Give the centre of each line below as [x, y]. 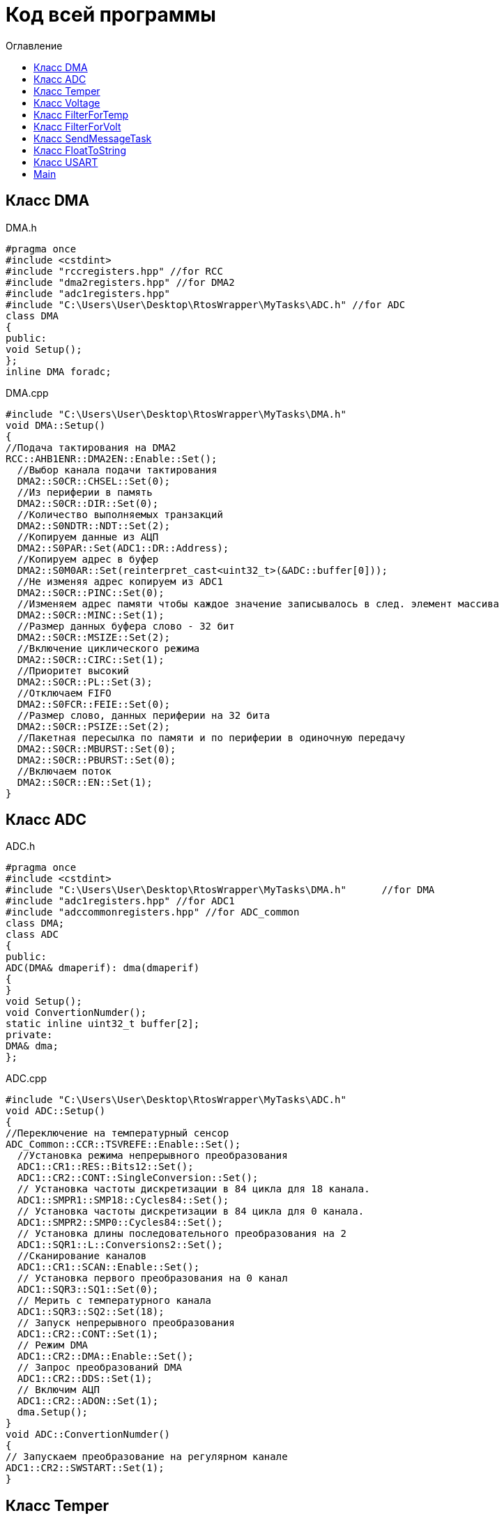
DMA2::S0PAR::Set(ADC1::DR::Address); [123, 548]
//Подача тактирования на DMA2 [91, 447]
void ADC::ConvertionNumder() [88, 1435]
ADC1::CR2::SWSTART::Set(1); [85, 1468]
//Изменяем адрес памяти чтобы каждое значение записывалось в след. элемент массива [258, 603]
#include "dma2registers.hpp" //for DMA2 [120, 282]
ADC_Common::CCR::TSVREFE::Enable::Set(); [123, 1145]
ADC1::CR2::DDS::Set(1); [85, 1379]
